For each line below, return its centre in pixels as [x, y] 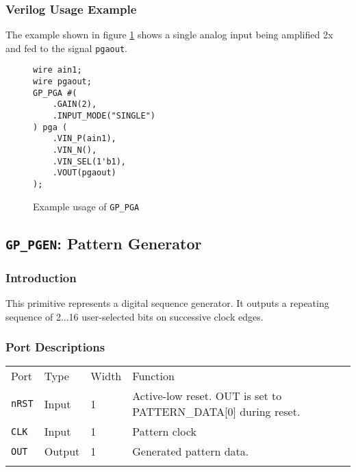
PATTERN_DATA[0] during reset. [216, 412]
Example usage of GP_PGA [86, 206]
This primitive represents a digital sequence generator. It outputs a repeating [167, 302]
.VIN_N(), [75, 150]
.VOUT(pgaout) [84, 173]
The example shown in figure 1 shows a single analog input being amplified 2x [169, 35]
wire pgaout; [62, 82]
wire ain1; [58, 70]
